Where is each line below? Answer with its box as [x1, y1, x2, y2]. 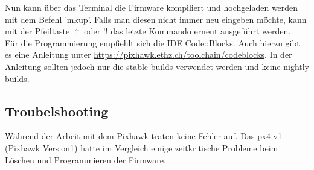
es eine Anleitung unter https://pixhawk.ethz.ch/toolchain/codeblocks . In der [5, 48, 292, 61]
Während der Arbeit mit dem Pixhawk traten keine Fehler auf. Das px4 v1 [5, 130, 282, 142]
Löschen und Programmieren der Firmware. [5, 153, 166, 166]
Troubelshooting [5, 101, 109, 120]
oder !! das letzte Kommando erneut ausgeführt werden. [84, 25, 291, 37]
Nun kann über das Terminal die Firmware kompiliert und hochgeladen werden [5, 1, 298, 13]
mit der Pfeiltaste [5, 25, 70, 37]
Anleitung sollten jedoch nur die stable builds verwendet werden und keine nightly [5, 60, 309, 72]
